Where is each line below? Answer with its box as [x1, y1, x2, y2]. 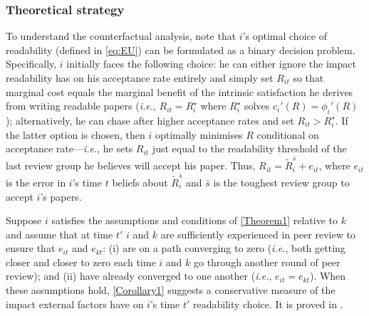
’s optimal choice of [242, 28, 327, 43]
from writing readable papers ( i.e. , [6, 98, 156, 113]
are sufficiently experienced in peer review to [160, 226, 355, 241]
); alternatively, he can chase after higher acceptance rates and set [6, 112, 294, 127]
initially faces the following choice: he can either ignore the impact [66, 56, 356, 71]
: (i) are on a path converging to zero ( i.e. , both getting [103, 241, 345, 256]
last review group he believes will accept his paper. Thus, [6, 158, 256, 173]
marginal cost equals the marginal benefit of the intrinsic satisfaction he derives [6, 84, 353, 99]
